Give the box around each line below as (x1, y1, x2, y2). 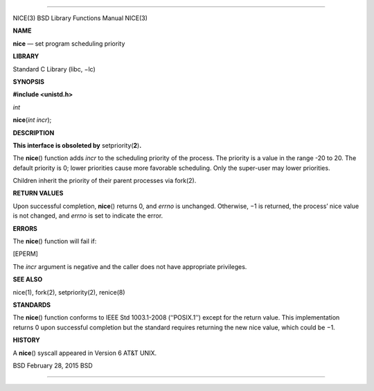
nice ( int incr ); (12, 116, 52, 124)
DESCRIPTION (12, 128, 55, 137)
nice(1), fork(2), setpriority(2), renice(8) (12, 288, 125, 296)
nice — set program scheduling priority (12, 39, 125, 48)
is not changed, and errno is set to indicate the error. (12, 211, 163, 220)
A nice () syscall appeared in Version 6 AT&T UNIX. (12, 349, 157, 357)
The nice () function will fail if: (12, 237, 97, 245)
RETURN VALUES (12, 189, 64, 198)
